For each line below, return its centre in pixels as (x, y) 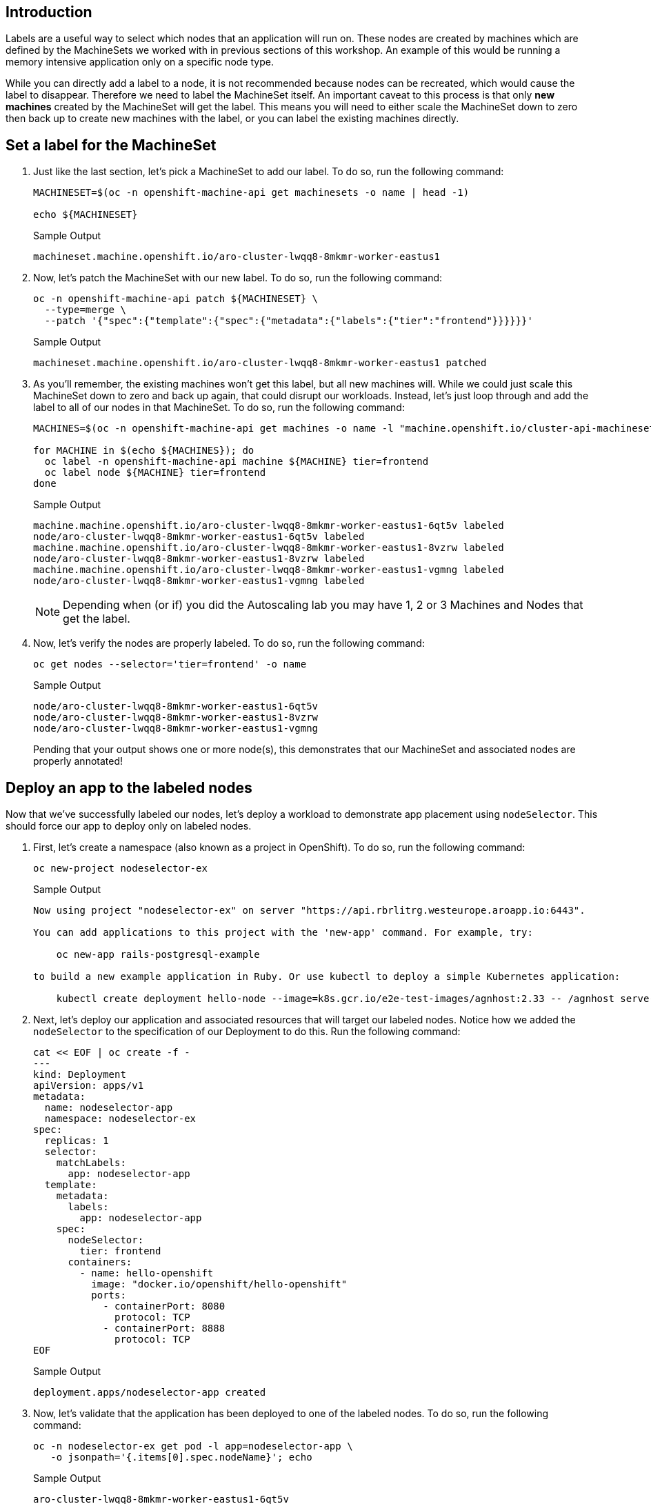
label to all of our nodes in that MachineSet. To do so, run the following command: (219, 408)
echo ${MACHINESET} (86, 215)
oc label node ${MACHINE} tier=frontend (155, 473)
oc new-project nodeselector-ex (120, 869)
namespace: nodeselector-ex (120, 1119)
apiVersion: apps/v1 (89, 1086)
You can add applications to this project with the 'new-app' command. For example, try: (283, 933)
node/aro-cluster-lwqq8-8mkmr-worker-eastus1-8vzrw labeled (199, 559)
